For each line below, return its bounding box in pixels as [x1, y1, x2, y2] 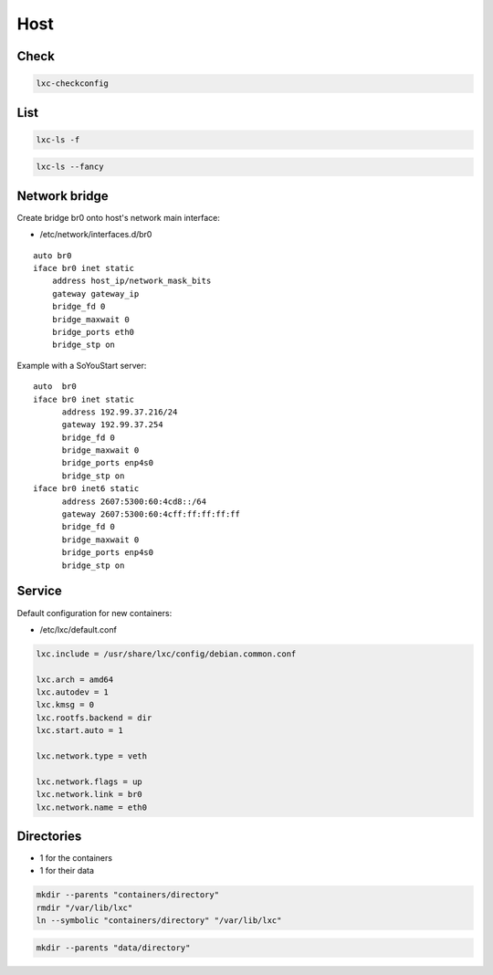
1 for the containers [39, 853, 113, 864]
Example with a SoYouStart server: [16, 360, 147, 371]
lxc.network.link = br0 [36, 790, 143, 800]
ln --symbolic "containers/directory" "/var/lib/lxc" [36, 916, 282, 926]
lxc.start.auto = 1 [36, 726, 123, 736]
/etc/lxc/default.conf [39, 624, 118, 634]
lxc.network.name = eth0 [36, 802, 148, 812]
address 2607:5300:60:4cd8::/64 [61, 496, 207, 507]
